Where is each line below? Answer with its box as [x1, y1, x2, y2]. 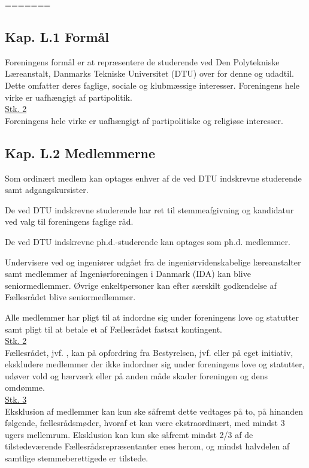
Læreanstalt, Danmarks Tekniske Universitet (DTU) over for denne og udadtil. [5, 67, 294, 80]
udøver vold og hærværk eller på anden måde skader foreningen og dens [5, 369, 268, 382]
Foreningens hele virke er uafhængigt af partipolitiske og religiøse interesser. [5, 114, 283, 126]
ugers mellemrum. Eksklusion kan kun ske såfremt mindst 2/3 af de [5, 428, 253, 440]
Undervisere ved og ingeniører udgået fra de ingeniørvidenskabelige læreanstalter [5, 255, 301, 268]
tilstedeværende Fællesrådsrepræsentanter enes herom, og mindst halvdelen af [5, 440, 290, 452]
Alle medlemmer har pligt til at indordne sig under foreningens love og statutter [5, 310, 299, 323]
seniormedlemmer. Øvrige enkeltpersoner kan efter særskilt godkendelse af [5, 279, 277, 291]
